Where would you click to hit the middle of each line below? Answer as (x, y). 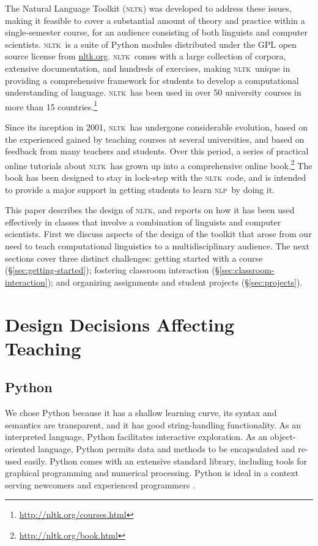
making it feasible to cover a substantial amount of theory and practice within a (155, 20)
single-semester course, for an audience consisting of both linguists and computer (157, 32)
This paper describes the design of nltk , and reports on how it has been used (150, 210)
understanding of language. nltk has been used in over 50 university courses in (153, 92)
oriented (20, 448)
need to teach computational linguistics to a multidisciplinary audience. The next (157, 246)
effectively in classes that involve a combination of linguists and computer (143, 222)
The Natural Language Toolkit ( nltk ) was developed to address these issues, (148, 8)
